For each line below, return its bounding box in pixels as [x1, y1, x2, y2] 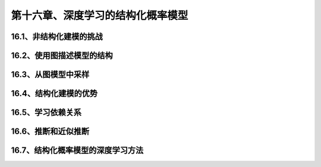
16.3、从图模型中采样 [11, 70, 90, 80]
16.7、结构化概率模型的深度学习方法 [11, 146, 144, 156]
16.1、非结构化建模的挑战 [11, 31, 103, 42]
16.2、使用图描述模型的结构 [11, 51, 113, 61]
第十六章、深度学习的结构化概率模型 [11, 9, 188, 22]
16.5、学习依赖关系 [11, 108, 82, 118]
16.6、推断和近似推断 [11, 127, 90, 137]
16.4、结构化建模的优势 [11, 89, 98, 99]
